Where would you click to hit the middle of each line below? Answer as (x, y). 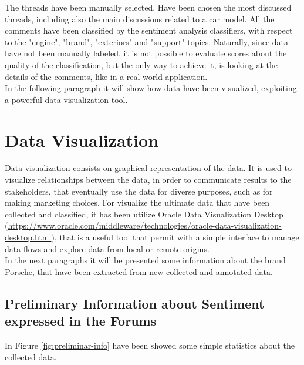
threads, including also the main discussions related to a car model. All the (140, 19)
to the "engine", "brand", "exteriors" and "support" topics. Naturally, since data (147, 41)
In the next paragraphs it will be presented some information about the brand (145, 260)
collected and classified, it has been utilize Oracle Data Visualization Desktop (144, 214)
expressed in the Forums (81, 321)
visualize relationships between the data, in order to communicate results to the (148, 180)
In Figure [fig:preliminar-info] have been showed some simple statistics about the (150, 345)
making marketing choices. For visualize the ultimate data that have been (137, 202)
